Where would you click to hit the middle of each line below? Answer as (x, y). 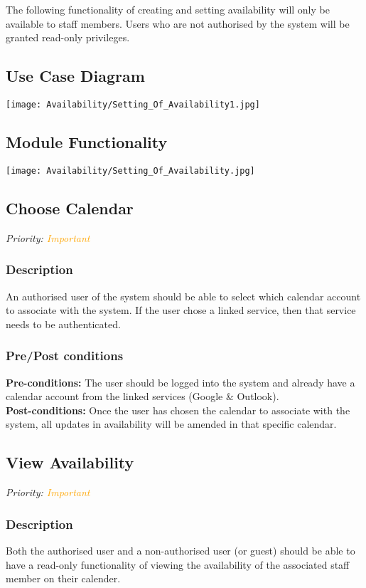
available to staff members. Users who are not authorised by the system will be (178, 23)
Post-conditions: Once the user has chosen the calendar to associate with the (178, 410)
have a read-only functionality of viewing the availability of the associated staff (178, 564)
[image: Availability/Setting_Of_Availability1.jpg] (133, 104)
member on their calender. (63, 578)
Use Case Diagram (75, 76)
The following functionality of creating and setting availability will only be (168, 9)
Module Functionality (87, 142)
